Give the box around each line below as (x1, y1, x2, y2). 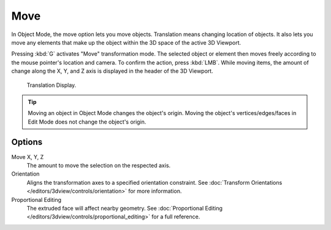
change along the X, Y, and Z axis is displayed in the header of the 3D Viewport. (11, 67, 214, 75)
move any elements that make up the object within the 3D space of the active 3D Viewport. (11, 39, 242, 46)
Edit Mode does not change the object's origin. (28, 118, 146, 125)
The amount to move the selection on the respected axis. (26, 161, 171, 169)
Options (11, 137, 43, 147)
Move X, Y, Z (11, 153, 44, 160)
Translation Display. (26, 81, 77, 89)
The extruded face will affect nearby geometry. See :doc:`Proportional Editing (26, 204, 223, 212)
